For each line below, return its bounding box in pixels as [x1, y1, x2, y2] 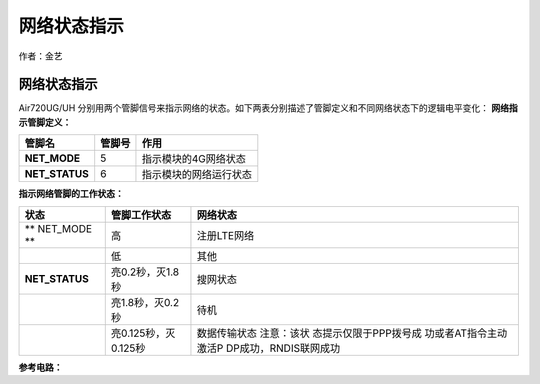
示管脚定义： [18, 116, 72, 128]
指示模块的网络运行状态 [141, 168, 253, 182]
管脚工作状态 [110, 208, 172, 222]
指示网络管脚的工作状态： [18, 188, 124, 200]
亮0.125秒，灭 [110, 326, 176, 340]
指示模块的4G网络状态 [141, 152, 247, 166]
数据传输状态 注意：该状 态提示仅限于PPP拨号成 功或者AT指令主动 [196, 326, 508, 340]
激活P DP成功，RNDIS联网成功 [196, 341, 340, 355]
